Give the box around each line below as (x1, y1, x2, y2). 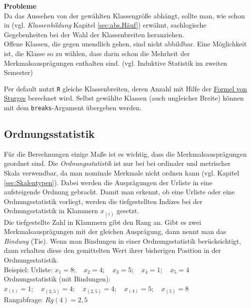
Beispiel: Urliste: (4, 264, 53, 274)
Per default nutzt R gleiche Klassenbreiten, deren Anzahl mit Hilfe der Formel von (4, 83, 247, 93)
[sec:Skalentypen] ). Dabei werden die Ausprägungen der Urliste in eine (4, 177, 213, 187)
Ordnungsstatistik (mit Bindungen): (4, 274, 111, 284)
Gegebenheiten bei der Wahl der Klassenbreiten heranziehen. (4, 29, 184, 39)
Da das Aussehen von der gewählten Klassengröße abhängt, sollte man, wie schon (4, 10, 245, 20)
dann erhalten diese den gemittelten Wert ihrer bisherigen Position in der (4, 245, 221, 255)
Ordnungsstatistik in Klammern (4, 205, 98, 216)
